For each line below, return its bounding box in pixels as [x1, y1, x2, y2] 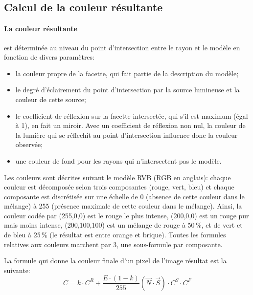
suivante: [4, 265, 30, 275]
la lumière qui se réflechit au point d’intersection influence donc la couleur [15, 129, 238, 140]
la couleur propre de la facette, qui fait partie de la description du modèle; [15, 68, 239, 78]
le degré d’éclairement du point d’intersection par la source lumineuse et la [15, 84, 240, 95]
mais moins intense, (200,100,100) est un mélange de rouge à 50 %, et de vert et [4, 220, 243, 230]
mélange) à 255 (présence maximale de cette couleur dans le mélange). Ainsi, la [4, 201, 242, 211]
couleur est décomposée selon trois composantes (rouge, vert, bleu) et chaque [4, 182, 234, 192]
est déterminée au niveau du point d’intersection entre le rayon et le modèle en [4, 42, 240, 52]
